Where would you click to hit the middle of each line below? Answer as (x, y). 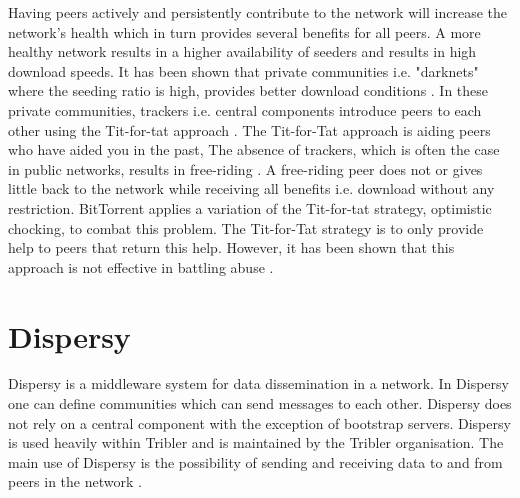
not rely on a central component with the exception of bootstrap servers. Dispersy (259, 422)
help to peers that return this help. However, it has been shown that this (231, 247)
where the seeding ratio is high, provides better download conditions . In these (248, 90)
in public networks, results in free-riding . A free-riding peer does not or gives (245, 168)
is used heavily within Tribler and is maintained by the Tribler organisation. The (256, 442)
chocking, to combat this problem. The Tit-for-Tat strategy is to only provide (246, 227)
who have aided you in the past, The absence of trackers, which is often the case (254, 149)
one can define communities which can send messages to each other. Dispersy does (260, 403)
